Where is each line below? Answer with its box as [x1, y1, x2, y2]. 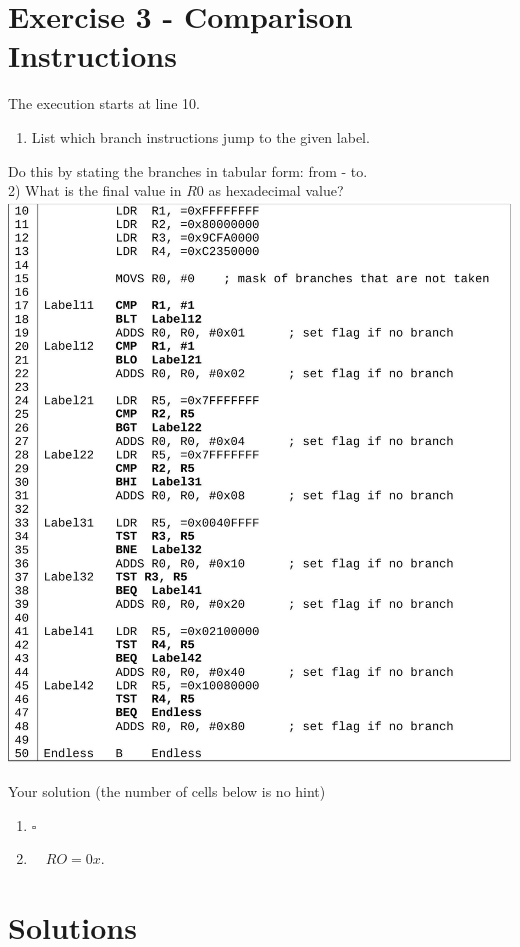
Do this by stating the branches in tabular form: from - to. [8, 160, 368, 181]
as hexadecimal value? [208, 180, 344, 201]
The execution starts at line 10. [8, 93, 200, 114]
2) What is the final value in [8, 180, 182, 201]
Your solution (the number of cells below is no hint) [8, 781, 326, 802]
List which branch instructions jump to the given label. [31, 126, 370, 147]
